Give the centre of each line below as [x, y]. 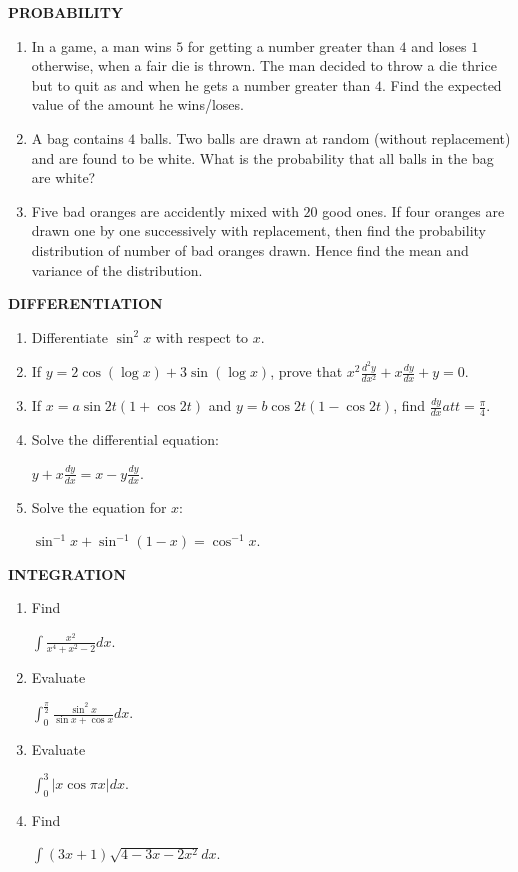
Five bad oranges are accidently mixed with [165, 210]
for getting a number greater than [291, 45]
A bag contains [77, 137]
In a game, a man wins [101, 45]
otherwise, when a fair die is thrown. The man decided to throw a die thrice [264, 65]
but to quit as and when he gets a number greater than [201, 84]
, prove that [306, 371]
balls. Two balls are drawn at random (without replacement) [325, 137]
